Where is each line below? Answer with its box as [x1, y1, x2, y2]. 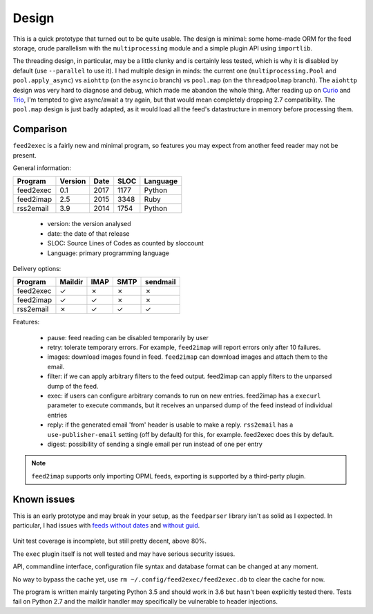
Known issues [12, 493, 75, 505]
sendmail [144, 277, 176, 287]
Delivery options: [12, 264, 61, 272]
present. [12, 151, 37, 159]
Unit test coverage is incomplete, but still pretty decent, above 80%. [12, 537, 207, 546]
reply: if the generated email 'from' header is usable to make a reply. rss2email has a [47, 420, 294, 429]
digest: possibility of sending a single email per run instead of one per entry [47, 440, 262, 448]
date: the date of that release [47, 229, 130, 238]
